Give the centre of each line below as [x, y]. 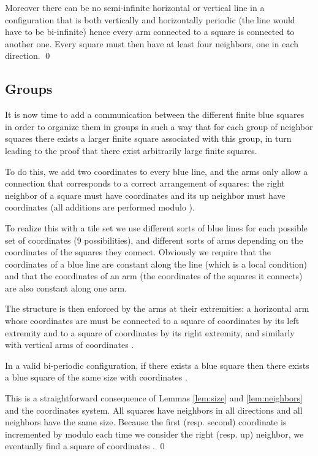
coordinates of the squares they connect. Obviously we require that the [138, 252]
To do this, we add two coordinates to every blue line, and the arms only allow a [157, 171]
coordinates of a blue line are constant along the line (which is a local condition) [156, 264]
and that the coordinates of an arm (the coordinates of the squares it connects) [154, 276]
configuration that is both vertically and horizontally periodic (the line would [150, 19]
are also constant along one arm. [66, 288]
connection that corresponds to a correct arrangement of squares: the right [145, 183]
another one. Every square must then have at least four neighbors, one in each [152, 43]
